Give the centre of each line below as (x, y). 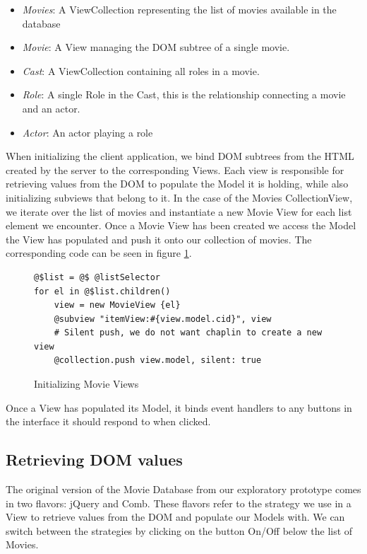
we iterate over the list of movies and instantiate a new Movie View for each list (179, 211)
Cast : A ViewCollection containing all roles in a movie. (141, 70)
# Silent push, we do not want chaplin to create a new (188, 333)
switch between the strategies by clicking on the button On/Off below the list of (179, 530)
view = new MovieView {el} (117, 305)
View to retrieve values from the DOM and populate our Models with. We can (175, 517)
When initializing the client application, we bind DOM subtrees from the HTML (180, 156)
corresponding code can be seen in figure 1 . (99, 253)
